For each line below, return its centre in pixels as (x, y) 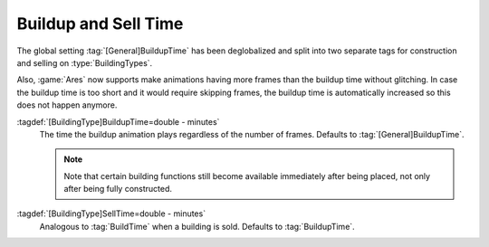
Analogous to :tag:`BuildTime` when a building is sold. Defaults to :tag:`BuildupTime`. (197, 226)
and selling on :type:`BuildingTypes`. (85, 62)
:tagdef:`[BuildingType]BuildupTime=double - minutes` (118, 121)
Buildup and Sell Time (100, 24)
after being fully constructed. (118, 189)
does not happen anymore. (67, 105)
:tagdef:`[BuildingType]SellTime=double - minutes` (111, 214)
